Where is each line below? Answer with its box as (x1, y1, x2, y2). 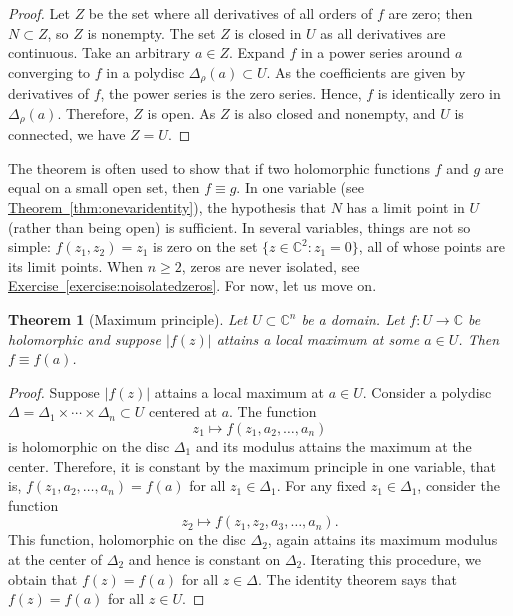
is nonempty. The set (87, 22, 216, 43)
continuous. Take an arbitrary (8, 42, 191, 63)
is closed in (234, 22, 302, 43)
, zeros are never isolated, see (181, 255, 360, 276)
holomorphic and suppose (8, 328, 161, 349)
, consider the (417, 475, 500, 496)
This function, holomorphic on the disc (8, 529, 246, 550)
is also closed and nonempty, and (234, 102, 436, 123)
